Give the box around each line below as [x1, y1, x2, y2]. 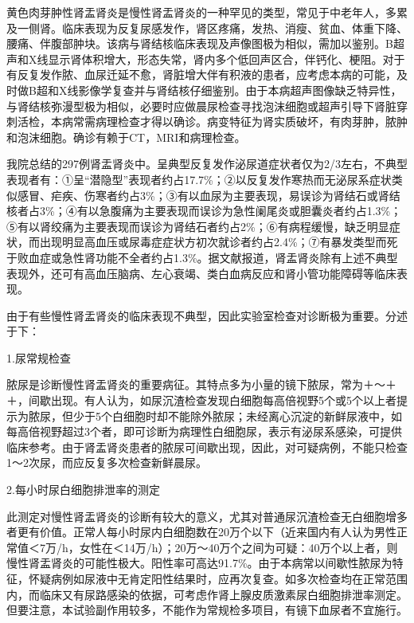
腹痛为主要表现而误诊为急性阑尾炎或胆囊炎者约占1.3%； [110, 202, 402, 219]
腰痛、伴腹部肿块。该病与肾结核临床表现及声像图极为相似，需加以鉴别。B [6, 35, 393, 52]
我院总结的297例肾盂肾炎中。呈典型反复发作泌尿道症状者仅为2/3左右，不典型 [6, 155, 408, 172]
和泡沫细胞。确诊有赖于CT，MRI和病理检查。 [6, 128, 246, 145]
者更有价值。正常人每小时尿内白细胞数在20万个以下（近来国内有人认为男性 [6, 523, 396, 540]
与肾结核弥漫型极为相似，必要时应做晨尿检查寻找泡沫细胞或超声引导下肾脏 [6, 97, 396, 114]
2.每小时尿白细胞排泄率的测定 [6, 481, 160, 498]
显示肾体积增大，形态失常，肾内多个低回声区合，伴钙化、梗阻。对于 [48, 50, 405, 67]
